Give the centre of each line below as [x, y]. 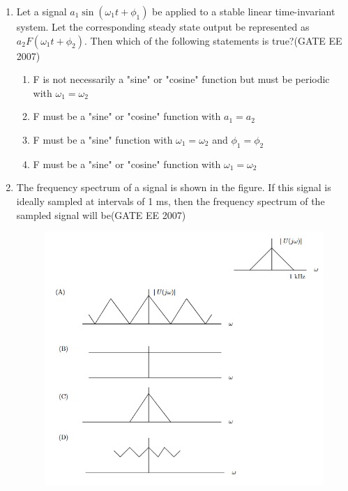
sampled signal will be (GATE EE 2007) [101, 214]
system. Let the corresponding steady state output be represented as [163, 27]
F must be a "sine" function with [103, 139]
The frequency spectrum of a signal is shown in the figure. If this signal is [174, 187]
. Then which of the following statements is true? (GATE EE [213, 40]
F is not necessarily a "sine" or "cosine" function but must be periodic [181, 79]
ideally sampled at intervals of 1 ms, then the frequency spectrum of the [171, 201]
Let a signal [41, 11]
